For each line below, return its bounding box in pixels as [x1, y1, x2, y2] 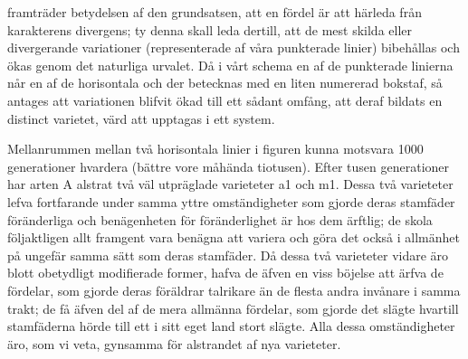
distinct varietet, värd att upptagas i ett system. [7, 109, 275, 128]
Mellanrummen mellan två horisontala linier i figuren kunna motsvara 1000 [7, 139, 424, 158]
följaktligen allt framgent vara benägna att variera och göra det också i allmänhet [7, 228, 461, 247]
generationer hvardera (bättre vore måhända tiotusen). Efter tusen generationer [7, 156, 450, 175]
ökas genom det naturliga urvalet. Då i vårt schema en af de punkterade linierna [7, 55, 454, 74]
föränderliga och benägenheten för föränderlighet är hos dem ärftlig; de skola [7, 210, 433, 229]
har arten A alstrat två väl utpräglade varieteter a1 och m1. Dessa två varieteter [7, 175, 454, 194]
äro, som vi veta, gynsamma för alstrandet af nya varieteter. [7, 334, 341, 353]
